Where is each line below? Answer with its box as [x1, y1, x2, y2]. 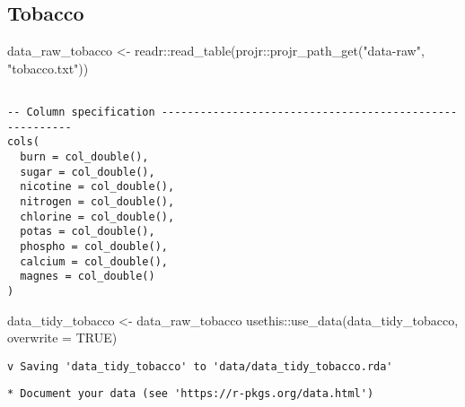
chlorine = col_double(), [20, 210, 175, 223]
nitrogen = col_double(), [20, 195, 175, 208]
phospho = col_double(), [20, 239, 168, 253]
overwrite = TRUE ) [7, 328, 118, 347]
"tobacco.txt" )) [7, 58, 89, 77]
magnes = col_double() [20, 270, 155, 283]
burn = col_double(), [20, 151, 149, 164]
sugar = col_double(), [20, 165, 155, 178]
